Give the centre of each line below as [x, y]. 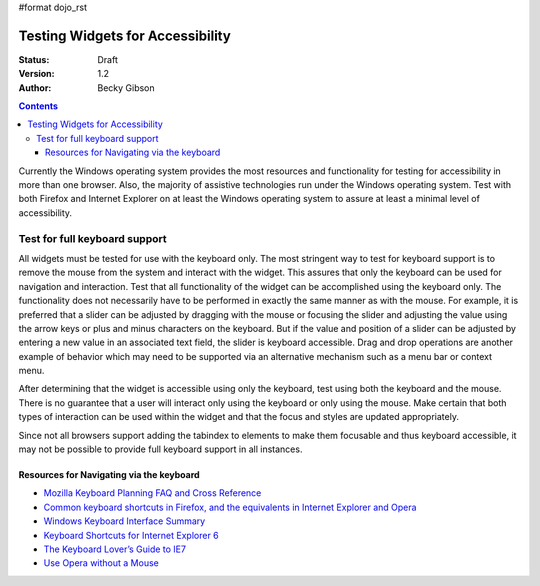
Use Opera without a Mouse [101, 563]
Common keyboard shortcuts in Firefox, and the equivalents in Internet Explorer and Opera [230, 507]
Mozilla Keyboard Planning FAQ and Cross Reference [152, 493]
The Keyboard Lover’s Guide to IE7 [115, 549]
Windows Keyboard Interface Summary [124, 521]
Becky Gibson [126, 87]
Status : [34, 59]
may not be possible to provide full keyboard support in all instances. [160, 449]
